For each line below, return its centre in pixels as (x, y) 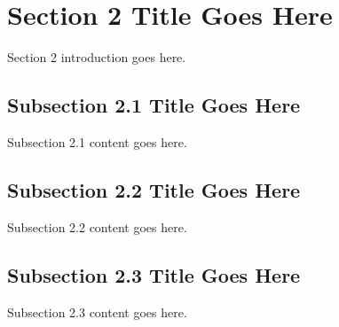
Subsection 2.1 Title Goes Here (154, 105)
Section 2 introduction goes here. (97, 57)
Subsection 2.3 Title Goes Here (154, 274)
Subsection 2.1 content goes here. (97, 141)
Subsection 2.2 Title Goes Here (154, 189)
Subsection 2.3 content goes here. (97, 311)
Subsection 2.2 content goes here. (97, 226)
